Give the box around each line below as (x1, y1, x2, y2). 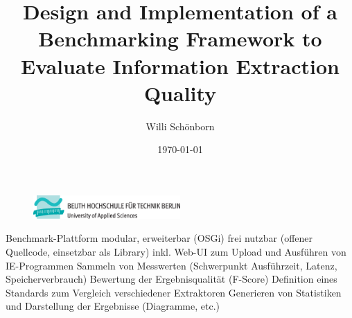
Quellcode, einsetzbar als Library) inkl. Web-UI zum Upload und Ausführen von (6, 245, 346, 259)
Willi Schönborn (146, 118, 215, 133)
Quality (143, 78, 217, 107)
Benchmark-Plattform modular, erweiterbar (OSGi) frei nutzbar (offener (6, 231, 313, 245)
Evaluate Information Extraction (21, 51, 340, 80)
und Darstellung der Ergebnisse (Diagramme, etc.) (6, 299, 220, 313)
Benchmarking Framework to (38, 24, 322, 53)
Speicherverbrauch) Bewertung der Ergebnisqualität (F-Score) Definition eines (6, 272, 337, 286)
